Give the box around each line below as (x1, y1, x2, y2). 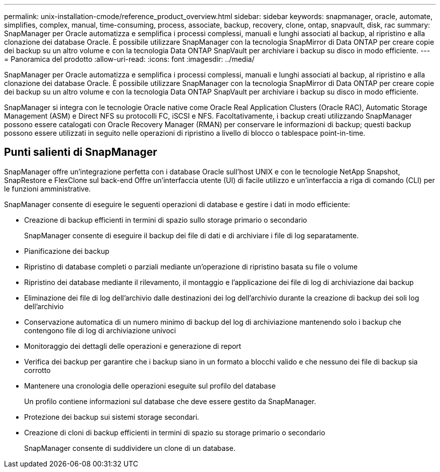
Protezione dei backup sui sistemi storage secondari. (24, 412, 199, 421)
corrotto (24, 365, 51, 374)
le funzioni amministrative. (4, 184, 91, 193)
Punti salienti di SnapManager (4, 146, 157, 159)
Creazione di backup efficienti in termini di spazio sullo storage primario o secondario (24, 215, 307, 224)
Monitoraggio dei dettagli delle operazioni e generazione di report (24, 341, 242, 350)
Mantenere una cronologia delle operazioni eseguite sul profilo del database (24, 381, 276, 390)
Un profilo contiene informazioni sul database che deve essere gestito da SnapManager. (24, 397, 316, 406)
